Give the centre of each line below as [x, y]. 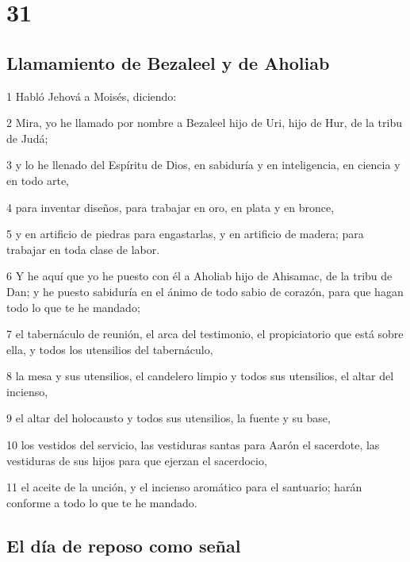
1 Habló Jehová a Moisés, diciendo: [92, 96]
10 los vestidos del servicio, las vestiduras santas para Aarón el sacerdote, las [193, 445]
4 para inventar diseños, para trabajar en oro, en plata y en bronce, [171, 207]
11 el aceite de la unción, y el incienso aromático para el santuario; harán [184, 487]
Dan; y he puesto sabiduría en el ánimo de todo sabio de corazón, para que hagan [205, 291]
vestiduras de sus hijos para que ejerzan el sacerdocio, [137, 460]
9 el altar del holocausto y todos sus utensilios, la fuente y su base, [169, 418]
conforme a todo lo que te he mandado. [102, 502]
